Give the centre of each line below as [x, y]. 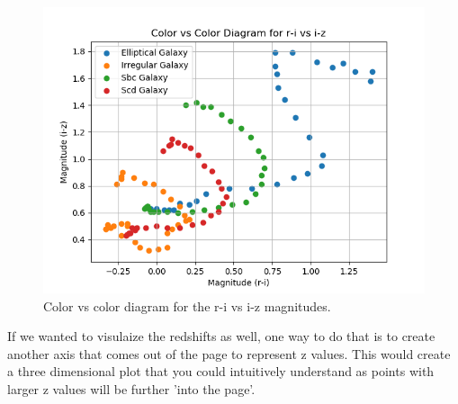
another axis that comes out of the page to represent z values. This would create [229, 353]
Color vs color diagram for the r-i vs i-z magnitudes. [187, 305]
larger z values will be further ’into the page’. [131, 388]
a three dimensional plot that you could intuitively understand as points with [221, 371]
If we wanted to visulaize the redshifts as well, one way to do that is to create [221, 336]
